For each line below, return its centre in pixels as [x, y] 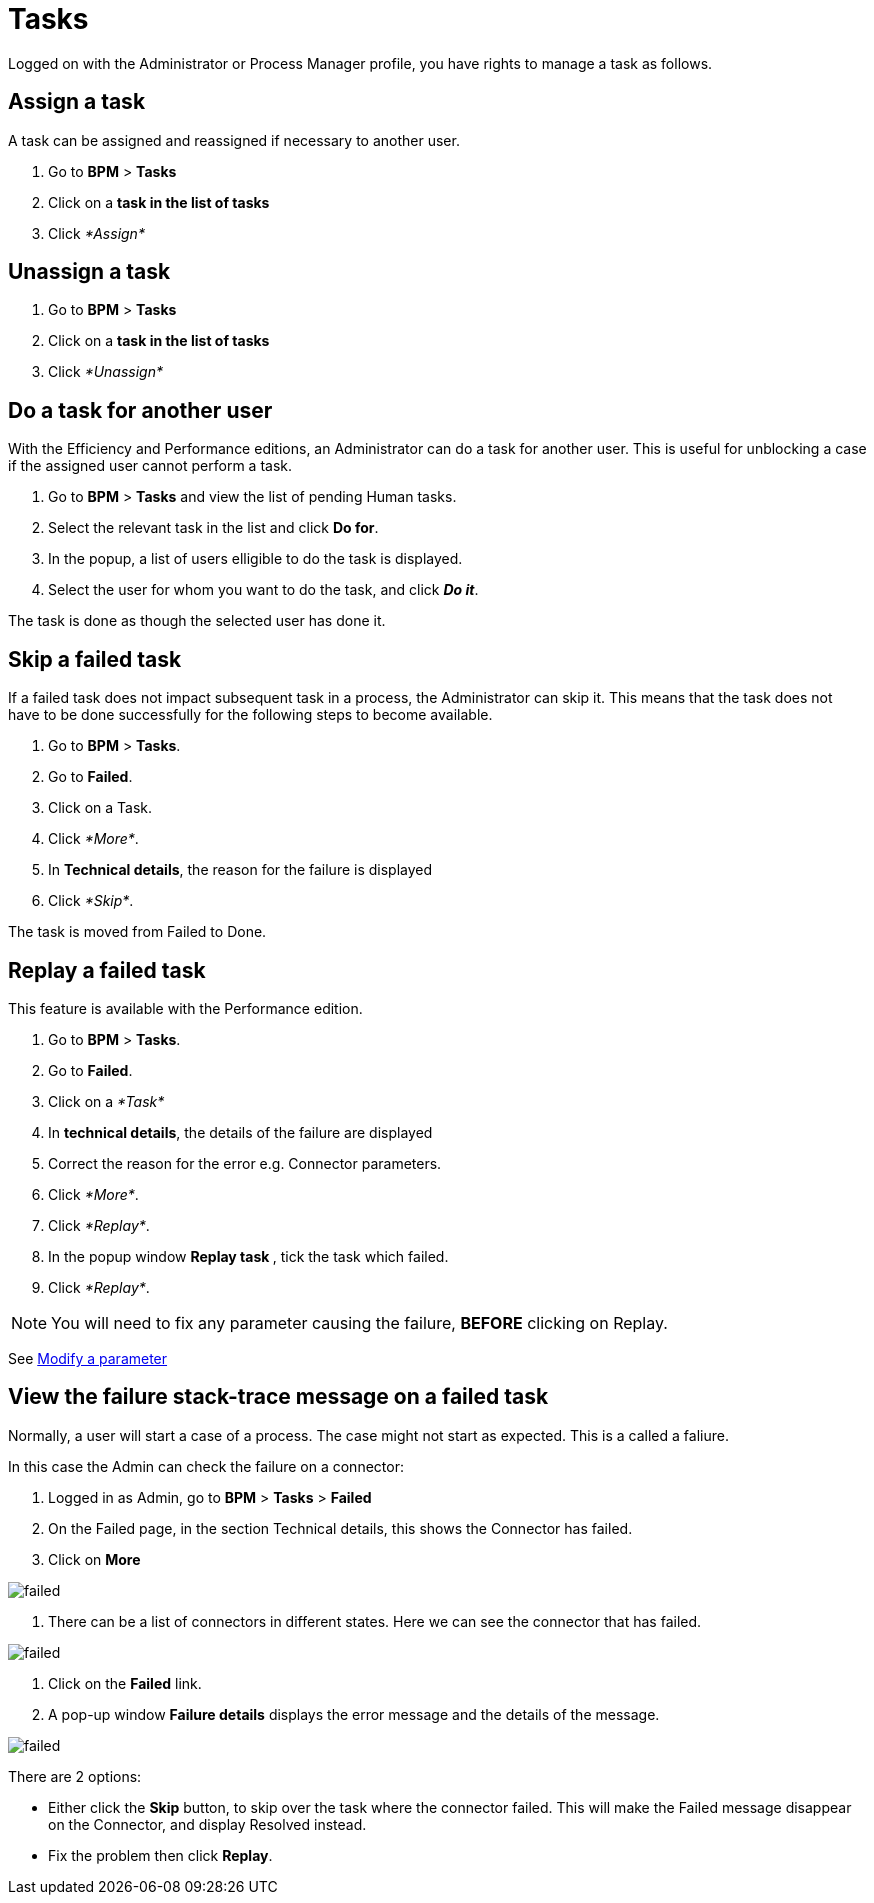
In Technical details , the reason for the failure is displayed [240, 870]
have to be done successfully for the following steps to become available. [250, 715]
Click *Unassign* [106, 372]
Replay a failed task [107, 970]
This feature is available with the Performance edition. [185, 1008]
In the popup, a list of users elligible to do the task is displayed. [255, 559]
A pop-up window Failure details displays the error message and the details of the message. [354, 1714]
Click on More [94, 1559]
